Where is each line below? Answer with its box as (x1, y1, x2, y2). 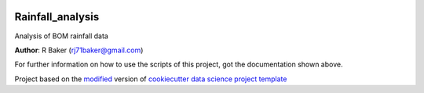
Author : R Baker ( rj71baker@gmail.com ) (14, 45, 144, 55)
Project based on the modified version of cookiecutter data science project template (14, 74, 287, 84)
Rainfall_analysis (14, 10, 100, 23)
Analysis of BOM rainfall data (14, 31, 109, 41)
